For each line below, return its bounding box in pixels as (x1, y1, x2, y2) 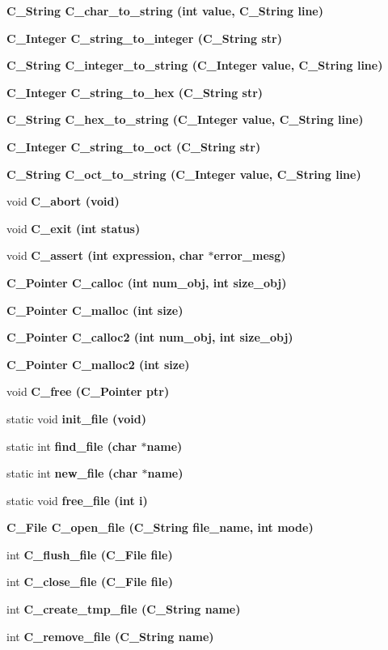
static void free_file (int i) (6, 491, 148, 508)
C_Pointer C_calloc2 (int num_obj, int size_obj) (6, 329, 293, 346)
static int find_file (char (6, 437, 137, 454)
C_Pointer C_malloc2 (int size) (6, 355, 190, 372)
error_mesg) (213, 247, 286, 264)
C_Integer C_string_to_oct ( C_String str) (6, 138, 261, 155)
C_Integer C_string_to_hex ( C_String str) (6, 83, 264, 100)
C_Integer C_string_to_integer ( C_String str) (6, 29, 282, 46)
